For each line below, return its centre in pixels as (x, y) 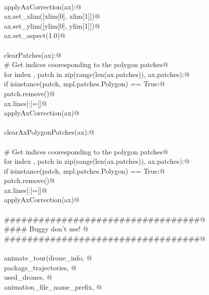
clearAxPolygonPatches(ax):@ (49, 132)
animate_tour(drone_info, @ (48, 258)
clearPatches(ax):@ (33, 55)
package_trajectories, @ (40, 267)
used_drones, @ (28, 277)
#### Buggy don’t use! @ (46, 229)
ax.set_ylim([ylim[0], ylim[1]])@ (52, 25)
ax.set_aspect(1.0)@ (35, 35)
